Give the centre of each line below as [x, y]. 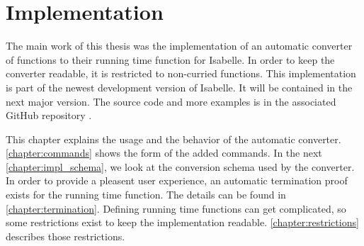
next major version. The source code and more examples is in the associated [171, 101]
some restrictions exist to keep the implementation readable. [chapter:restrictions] [182, 222]
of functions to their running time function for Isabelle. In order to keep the [170, 59]
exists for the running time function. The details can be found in [146, 195]
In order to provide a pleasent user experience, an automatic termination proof [177, 180]
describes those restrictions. [66, 236]
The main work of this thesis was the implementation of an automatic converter [179, 46]
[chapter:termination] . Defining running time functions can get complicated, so [176, 208]
